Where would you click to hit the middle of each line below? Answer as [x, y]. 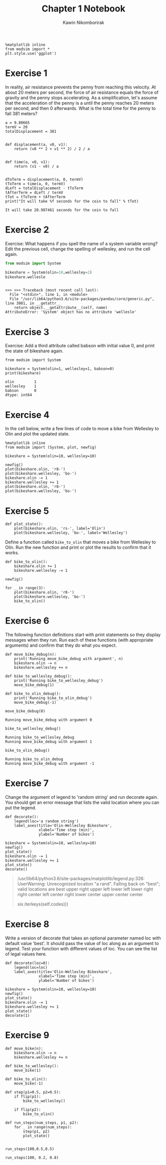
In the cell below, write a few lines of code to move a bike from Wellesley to [82, 429]
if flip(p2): [28, 1110]
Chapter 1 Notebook [83, 9]
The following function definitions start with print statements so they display [83, 635]
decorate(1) [17, 1016]
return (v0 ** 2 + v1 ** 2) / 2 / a [52, 149]
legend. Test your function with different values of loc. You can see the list [81, 949]
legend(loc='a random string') [46, 821]
